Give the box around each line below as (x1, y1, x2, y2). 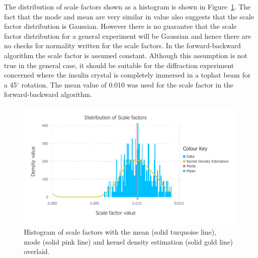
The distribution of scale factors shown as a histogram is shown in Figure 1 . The (4, 1, 251, 11)
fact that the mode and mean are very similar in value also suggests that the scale (4, 11, 254, 21)
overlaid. (24, 246, 50, 257)
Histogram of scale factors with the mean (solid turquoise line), (24, 227, 217, 237)
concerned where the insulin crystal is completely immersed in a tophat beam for (4, 70, 251, 80)
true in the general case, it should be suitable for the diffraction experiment (4, 60, 234, 70)
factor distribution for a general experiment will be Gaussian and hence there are (4, 30, 251, 41)
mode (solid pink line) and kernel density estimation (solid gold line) (24, 236, 233, 247)
